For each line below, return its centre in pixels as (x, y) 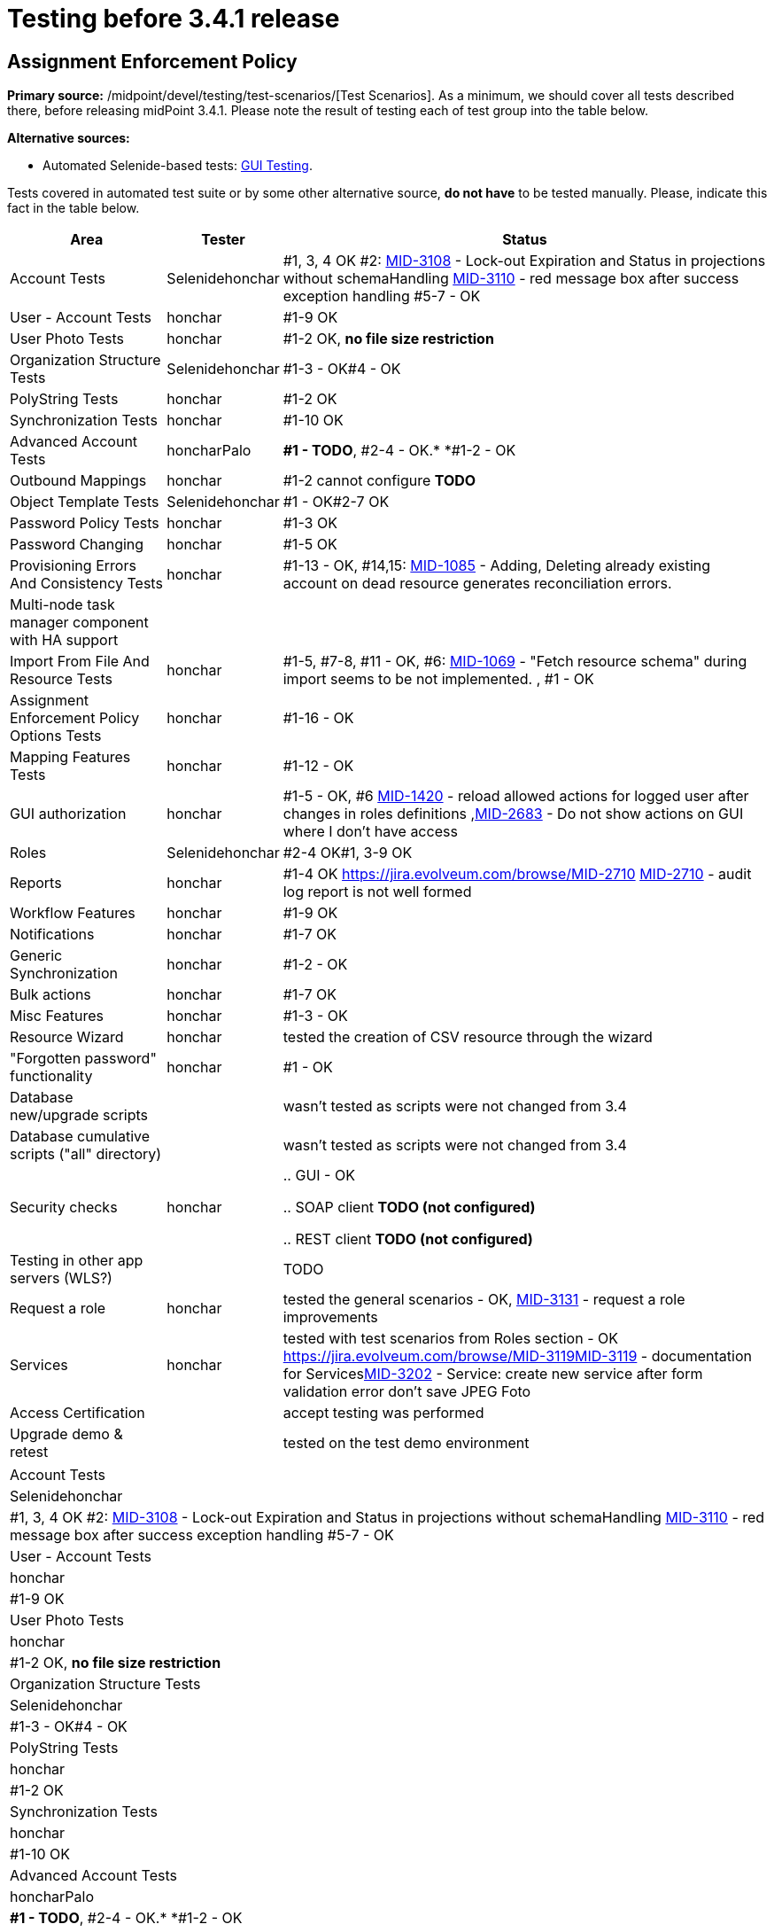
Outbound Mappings (78, 481)
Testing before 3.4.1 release (174, 19)
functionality (51, 1076)
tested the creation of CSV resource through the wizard (468, 1037)
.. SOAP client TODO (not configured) (409, 1207)
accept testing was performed (383, 1413)
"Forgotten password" (83, 1059)
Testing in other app (77, 1261)
